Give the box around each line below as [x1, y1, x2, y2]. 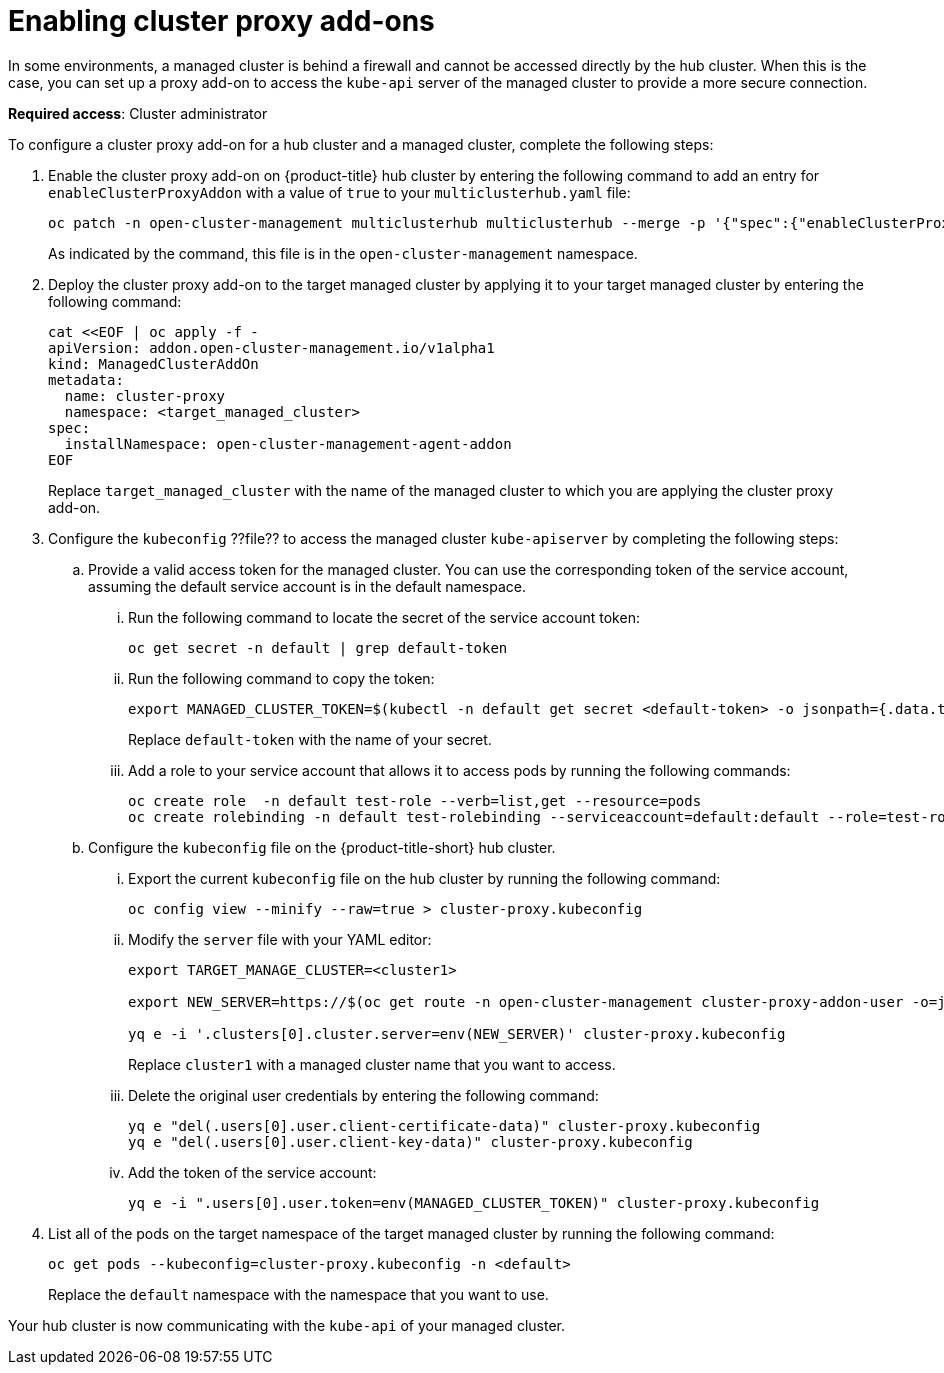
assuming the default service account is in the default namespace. [88, 577, 526, 595]
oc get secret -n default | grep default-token [128, 639, 508, 656]
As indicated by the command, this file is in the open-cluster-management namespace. [48, 244, 638, 262]
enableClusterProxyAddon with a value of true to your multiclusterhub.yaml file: [48, 183, 631, 201]
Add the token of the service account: [128, 1163, 377, 1181]
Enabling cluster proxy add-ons [8, 4, 435, 38]
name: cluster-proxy [64, 387, 226, 404]
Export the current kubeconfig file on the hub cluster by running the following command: [128, 869, 721, 887]
